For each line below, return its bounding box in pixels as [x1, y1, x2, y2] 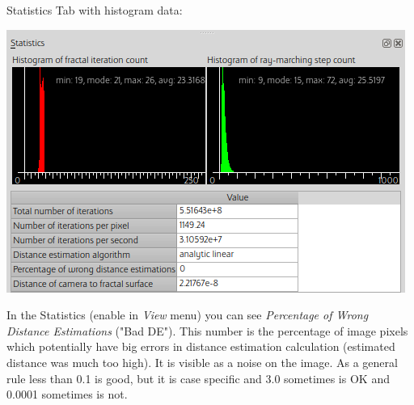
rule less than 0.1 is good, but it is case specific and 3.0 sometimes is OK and [6, 369, 390, 386]
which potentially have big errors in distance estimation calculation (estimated [6, 338, 395, 355]
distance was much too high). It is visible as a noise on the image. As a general [6, 353, 398, 370]
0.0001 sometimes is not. [6, 386, 128, 403]
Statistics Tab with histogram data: [6, 2, 183, 18]
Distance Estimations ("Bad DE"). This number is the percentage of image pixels [6, 322, 408, 339]
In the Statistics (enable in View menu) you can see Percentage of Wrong [6, 306, 369, 323]
